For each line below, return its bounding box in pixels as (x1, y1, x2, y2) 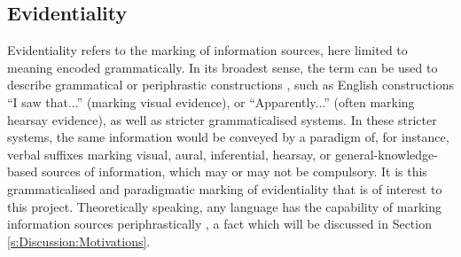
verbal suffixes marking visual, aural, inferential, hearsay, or (7, 144, 332, 163)
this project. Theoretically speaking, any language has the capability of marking (7, 197, 441, 215)
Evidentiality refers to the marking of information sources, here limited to (7, 41, 408, 59)
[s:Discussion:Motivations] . (7, 231, 151, 250)
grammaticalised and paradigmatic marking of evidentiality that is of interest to (7, 179, 442, 198)
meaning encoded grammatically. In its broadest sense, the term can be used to (7, 58, 438, 76)
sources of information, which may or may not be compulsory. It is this (41, 162, 427, 181)
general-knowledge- (335, 144, 438, 163)
